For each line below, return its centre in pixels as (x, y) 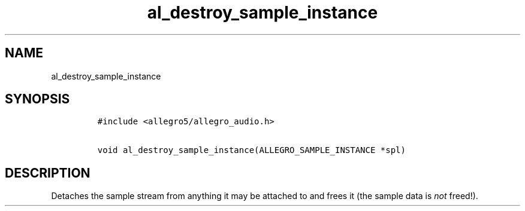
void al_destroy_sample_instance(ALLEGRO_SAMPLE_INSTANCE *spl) (251, 150)
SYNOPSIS (37, 99)
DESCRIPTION (48, 173)
